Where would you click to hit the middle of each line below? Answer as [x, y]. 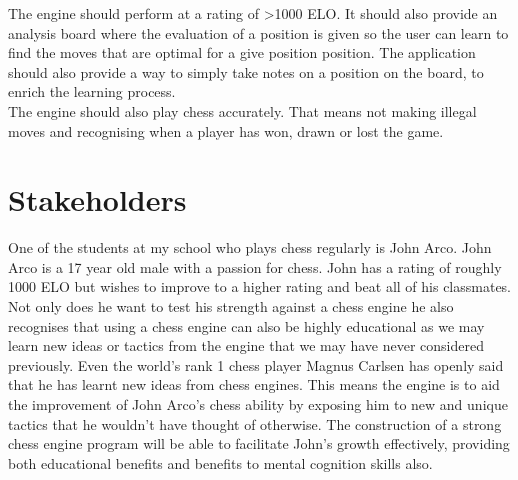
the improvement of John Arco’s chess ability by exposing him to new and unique [258, 404]
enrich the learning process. [92, 91]
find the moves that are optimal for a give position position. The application [242, 52]
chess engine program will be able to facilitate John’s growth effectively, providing [259, 443]
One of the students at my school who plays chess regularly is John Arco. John [250, 247]
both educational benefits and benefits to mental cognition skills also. [220, 462]
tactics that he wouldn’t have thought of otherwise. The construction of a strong [255, 423]
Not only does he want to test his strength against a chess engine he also [231, 306]
